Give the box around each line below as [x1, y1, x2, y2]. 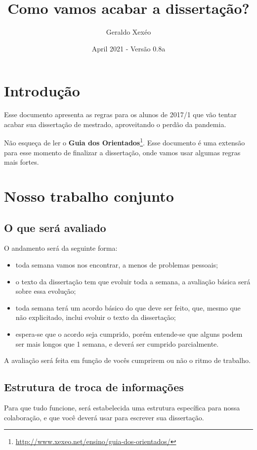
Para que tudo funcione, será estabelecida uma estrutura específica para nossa [4, 403, 240, 412]
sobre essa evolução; [15, 286, 76, 296]
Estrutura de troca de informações [4, 379, 184, 395]
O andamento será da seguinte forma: [4, 243, 118, 253]
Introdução [4, 81, 80, 101]
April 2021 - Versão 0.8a [91, 43, 166, 53]
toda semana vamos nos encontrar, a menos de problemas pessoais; [15, 260, 218, 270]
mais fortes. [4, 157, 39, 167]
